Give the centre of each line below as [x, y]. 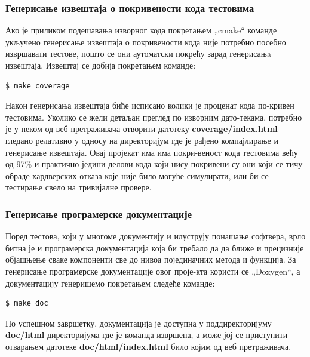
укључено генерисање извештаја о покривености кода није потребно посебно [146, 41]
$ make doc [27, 304]
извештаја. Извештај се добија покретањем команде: [101, 65]
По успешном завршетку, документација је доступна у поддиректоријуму [139, 323]
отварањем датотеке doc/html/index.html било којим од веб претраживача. [148, 346]
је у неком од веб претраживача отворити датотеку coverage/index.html [142, 129]
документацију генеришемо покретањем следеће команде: [110, 283]
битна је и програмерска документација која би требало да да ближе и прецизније [155, 247]
